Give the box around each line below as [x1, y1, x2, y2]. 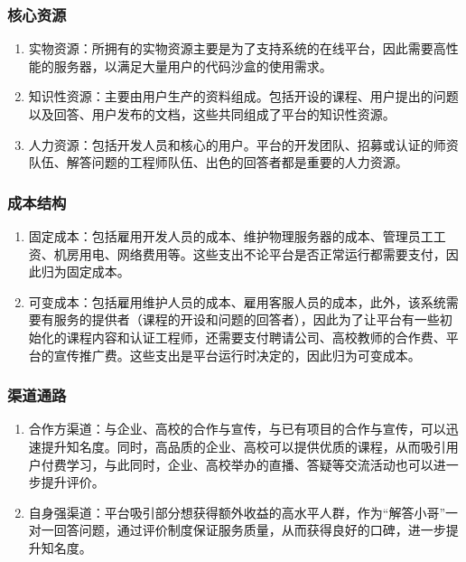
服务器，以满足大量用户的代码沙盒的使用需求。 [53, 56, 332, 75]
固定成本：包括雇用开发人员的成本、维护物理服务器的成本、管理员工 [28, 227, 433, 245]
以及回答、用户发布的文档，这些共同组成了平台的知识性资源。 [28, 105, 396, 123]
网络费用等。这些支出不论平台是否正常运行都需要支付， [116, 244, 446, 263]
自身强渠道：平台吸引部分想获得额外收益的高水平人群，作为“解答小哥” [28, 502, 446, 521]
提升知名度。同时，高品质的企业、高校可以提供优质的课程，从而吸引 [41, 436, 446, 455]
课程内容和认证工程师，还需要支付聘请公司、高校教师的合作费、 [66, 327, 446, 346]
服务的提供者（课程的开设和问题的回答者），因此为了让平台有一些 [53, 310, 440, 329]
